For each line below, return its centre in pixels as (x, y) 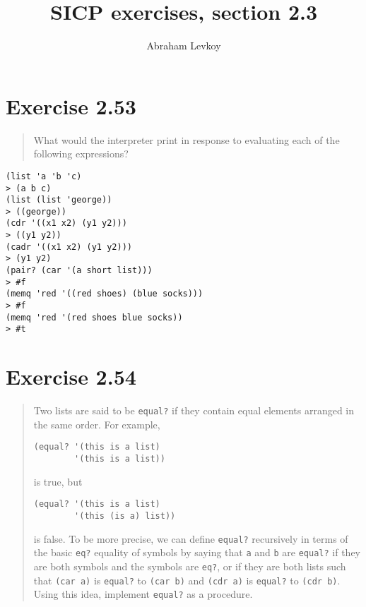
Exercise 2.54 (71, 377)
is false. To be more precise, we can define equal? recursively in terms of (191, 538)
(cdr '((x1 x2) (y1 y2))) (66, 223)
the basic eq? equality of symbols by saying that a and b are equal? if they (197, 552)
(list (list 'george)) (59, 200)
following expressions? (81, 154)
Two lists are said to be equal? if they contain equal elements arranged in (194, 410)
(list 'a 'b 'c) (44, 176)
